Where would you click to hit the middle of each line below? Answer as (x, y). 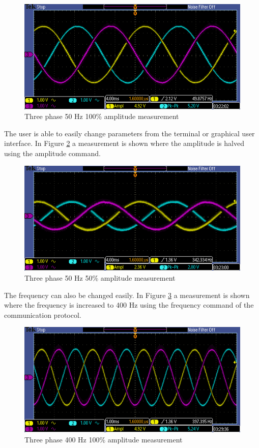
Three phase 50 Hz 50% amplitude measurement (100, 277)
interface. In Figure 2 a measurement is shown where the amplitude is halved (124, 143)
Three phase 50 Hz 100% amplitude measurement (102, 116)
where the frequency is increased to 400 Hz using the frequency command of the (129, 305)
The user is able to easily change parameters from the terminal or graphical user (129, 133)
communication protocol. (43, 315)
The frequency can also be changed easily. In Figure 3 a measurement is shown (127, 295)
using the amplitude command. (52, 153)
